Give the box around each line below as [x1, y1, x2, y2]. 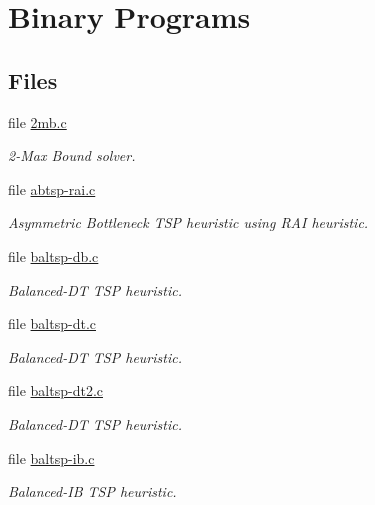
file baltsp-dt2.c [8, 380, 103, 401]
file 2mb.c [8, 111, 67, 132]
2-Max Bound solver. [8, 145, 136, 166]
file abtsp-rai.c [8, 178, 96, 199]
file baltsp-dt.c [8, 313, 96, 334]
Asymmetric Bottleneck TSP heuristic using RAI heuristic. [8, 212, 369, 233]
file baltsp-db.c [8, 245, 99, 266]
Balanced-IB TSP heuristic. [8, 481, 177, 502]
